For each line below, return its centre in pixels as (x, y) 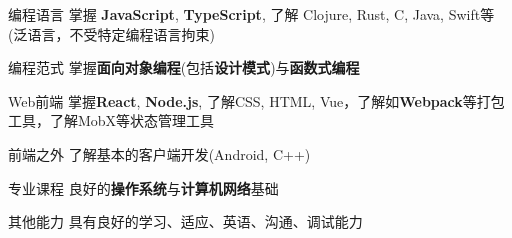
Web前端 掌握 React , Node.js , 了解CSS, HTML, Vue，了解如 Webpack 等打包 (256, 100)
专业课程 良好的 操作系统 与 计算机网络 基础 (143, 187)
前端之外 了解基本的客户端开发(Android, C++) (159, 153)
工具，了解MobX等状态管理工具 (111, 120)
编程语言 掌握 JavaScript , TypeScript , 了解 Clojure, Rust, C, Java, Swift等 (251, 14)
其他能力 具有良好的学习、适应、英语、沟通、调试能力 (185, 221)
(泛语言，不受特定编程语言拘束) (111, 33)
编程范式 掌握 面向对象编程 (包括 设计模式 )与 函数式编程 (184, 67)
